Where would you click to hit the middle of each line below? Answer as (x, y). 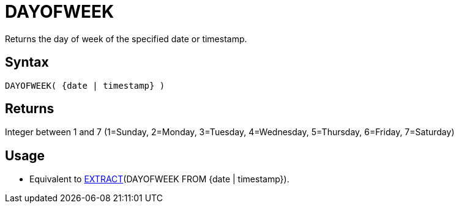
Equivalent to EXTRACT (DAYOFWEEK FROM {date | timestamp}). (159, 179)
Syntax (27, 62)
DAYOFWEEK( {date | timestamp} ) (85, 85)
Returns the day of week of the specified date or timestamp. (126, 39)
